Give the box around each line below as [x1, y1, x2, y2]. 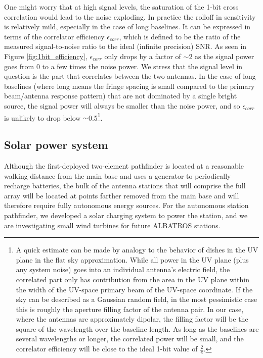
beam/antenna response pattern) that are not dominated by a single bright [4, 90, 237, 101]
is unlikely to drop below [4, 112, 81, 123]
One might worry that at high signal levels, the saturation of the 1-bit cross [4, 2, 239, 12]
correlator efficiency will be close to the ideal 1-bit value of [16, 343, 198, 354]
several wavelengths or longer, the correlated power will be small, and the [16, 333, 244, 344]
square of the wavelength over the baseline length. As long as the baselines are [16, 323, 259, 334]
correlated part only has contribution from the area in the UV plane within [16, 274, 249, 284]
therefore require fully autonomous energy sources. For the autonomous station [4, 200, 249, 211]
